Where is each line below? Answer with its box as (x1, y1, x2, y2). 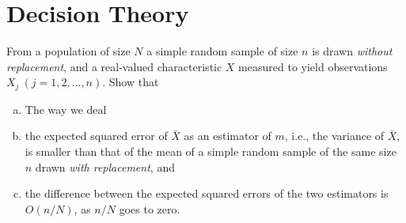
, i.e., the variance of (284, 127, 385, 144)
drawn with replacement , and (35, 158, 175, 175)
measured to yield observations (238, 58, 388, 74)
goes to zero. (119, 200, 180, 217)
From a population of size (6, 43, 131, 59)
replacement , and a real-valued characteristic (6, 58, 222, 74)
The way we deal (25, 100, 107, 117)
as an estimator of (184, 127, 271, 144)
